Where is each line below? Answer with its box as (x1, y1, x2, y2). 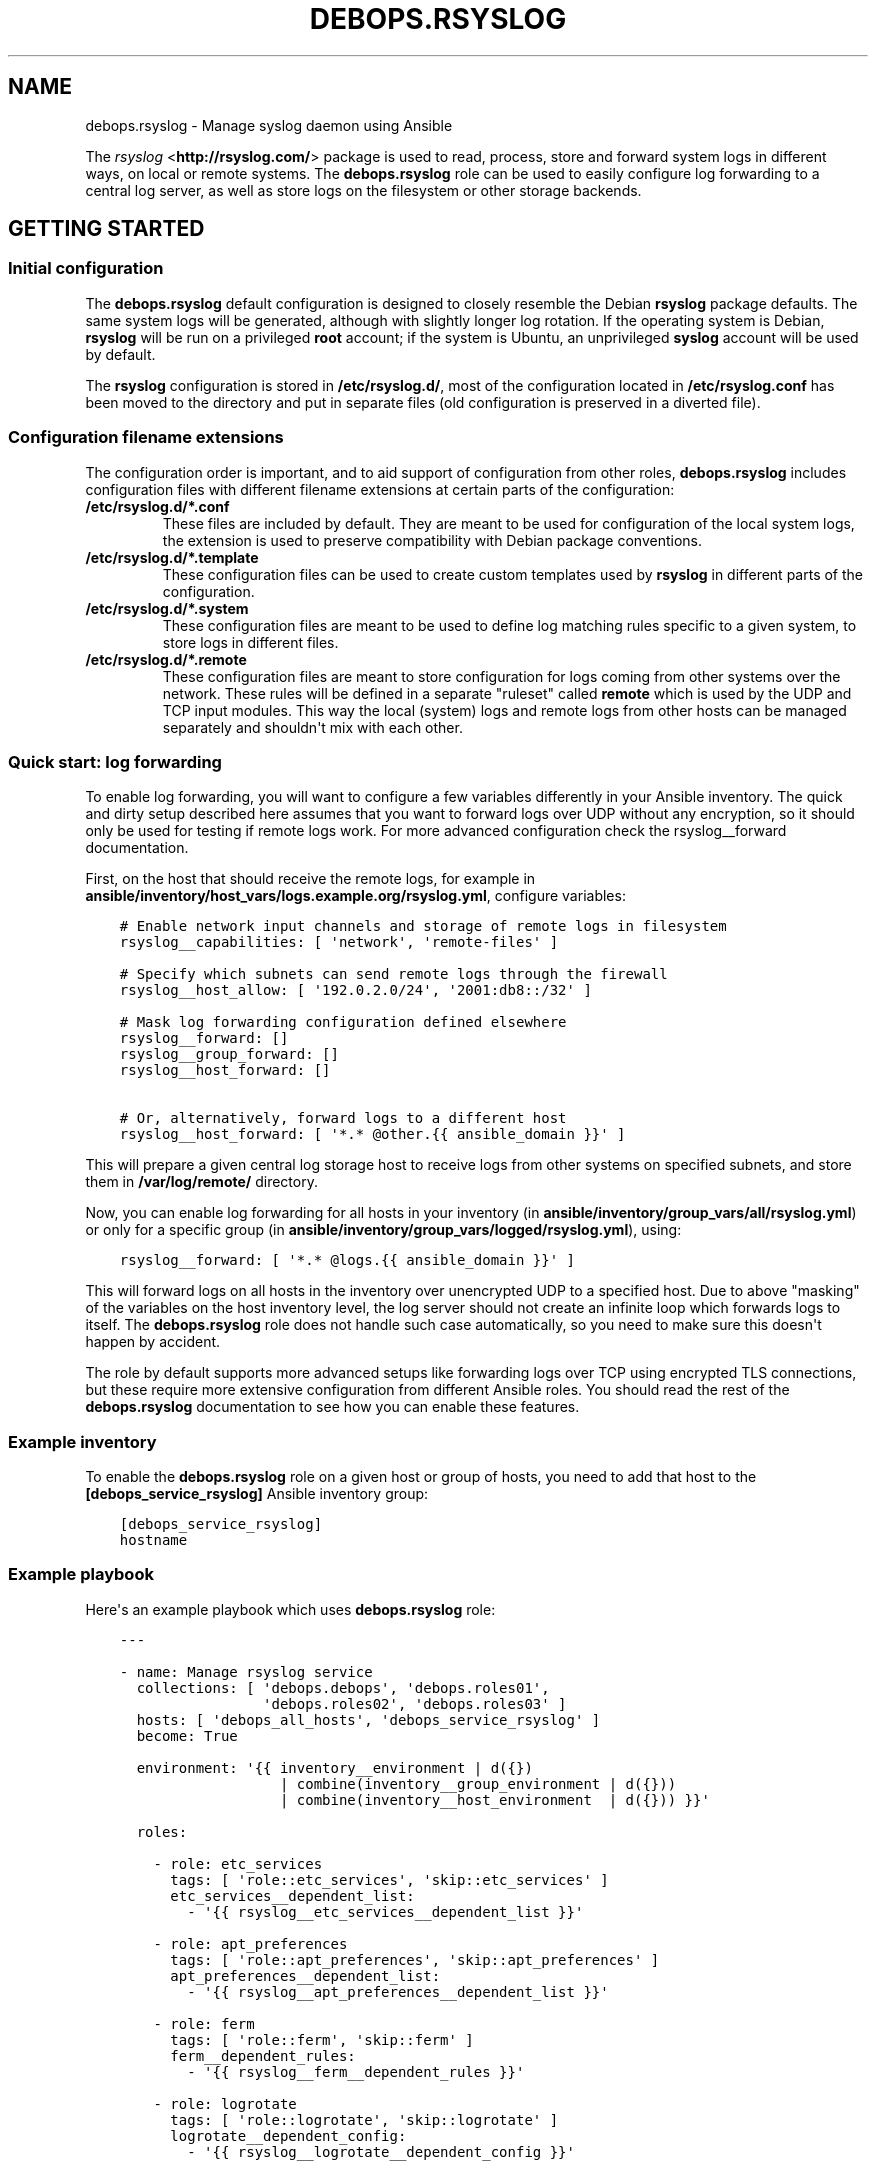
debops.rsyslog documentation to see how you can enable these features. (85, 1398, 580, 1416)
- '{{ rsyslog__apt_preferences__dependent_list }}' (187, 1983, 609, 2000)
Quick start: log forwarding (8, 751, 222, 772)
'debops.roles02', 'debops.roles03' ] (263, 1695, 567, 1712)
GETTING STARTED (8, 216, 205, 242)
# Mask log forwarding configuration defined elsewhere (119, 1014, 567, 1031)
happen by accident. (85, 1333, 221, 1351)
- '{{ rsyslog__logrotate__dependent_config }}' (187, 2143, 575, 2160)
